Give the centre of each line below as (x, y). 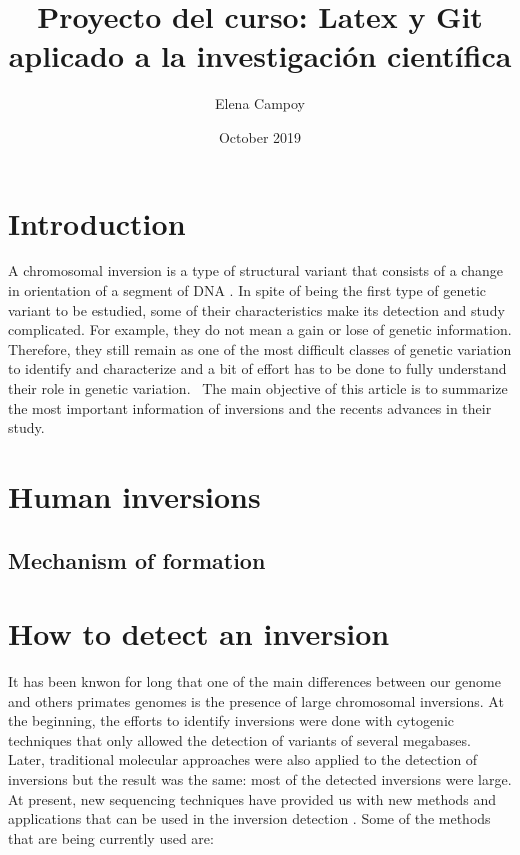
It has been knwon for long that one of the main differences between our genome (254, 681)
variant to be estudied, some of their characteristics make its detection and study (256, 309)
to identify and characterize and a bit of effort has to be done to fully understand (257, 368)
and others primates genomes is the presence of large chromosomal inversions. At (256, 700)
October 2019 (260, 136)
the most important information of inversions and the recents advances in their (250, 407)
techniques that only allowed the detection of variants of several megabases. (239, 739)
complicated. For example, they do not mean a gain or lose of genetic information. (260, 329)
